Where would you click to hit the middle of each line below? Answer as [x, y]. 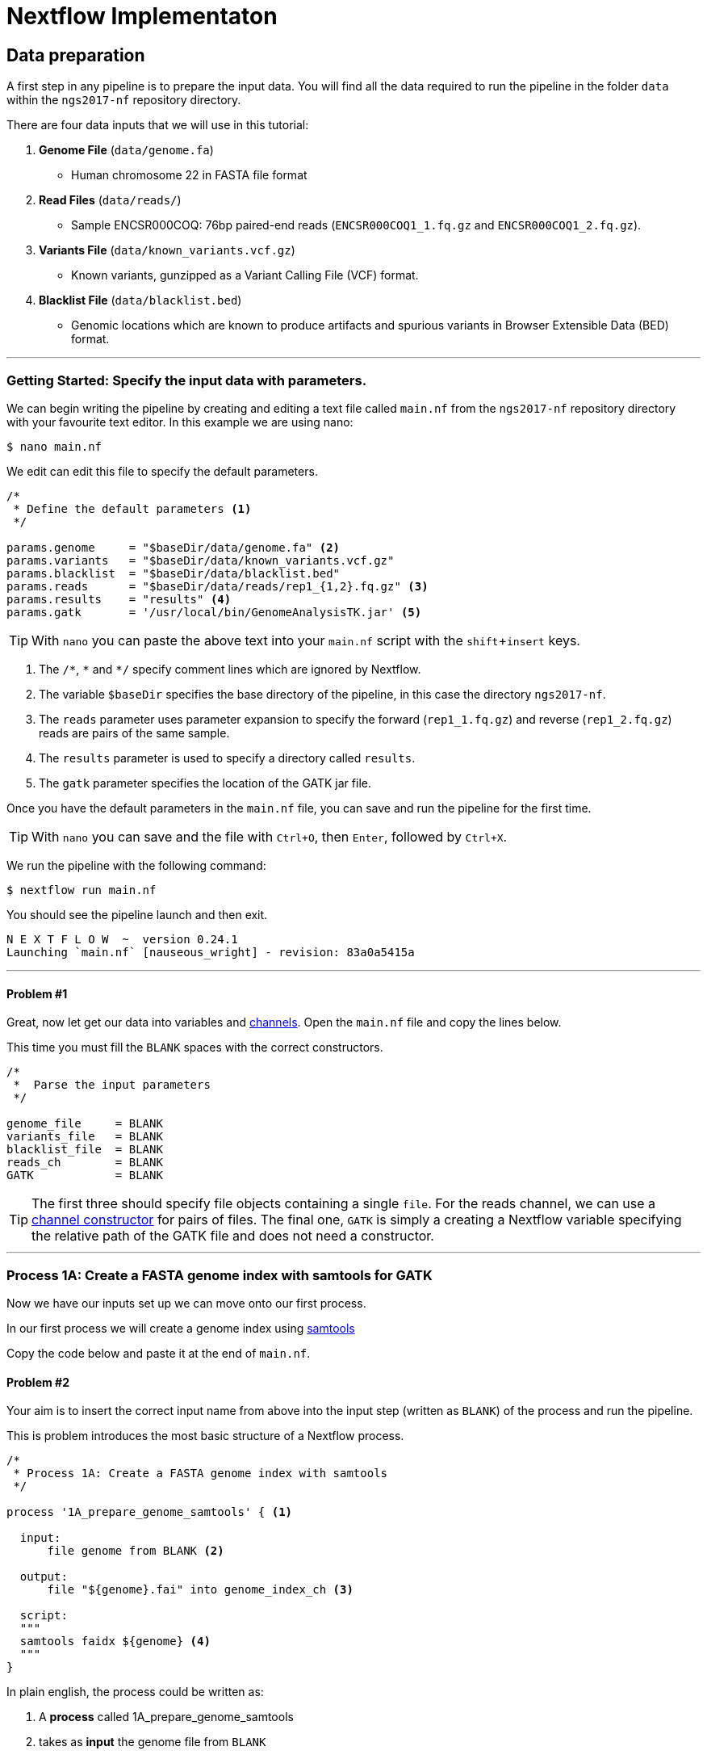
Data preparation [76, 55]
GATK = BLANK [85, 1176]
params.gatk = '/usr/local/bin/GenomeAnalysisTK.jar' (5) [214, 612]
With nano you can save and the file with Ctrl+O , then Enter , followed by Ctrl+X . [270, 836]
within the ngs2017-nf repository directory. [124, 100]
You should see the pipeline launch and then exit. [137, 914]
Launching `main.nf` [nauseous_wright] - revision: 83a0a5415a [211, 952]
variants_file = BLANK [85, 1137]
